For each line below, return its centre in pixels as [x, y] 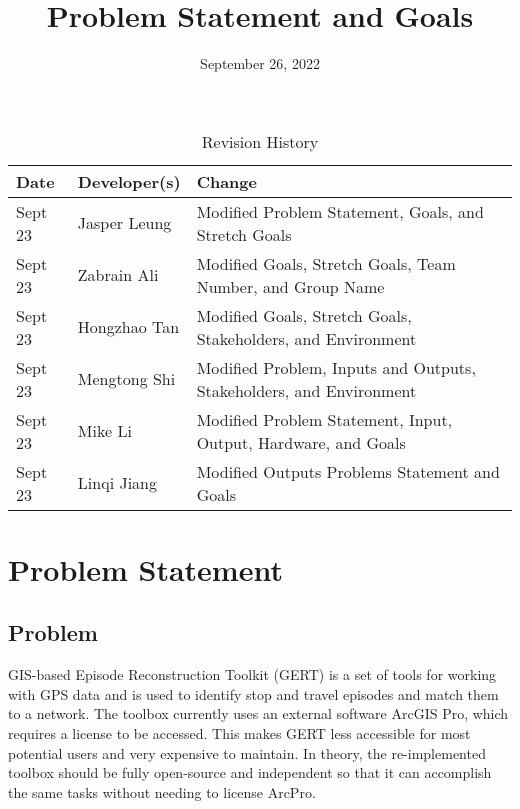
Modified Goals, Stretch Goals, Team [326, 263]
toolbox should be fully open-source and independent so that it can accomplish [250, 772]
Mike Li [104, 431]
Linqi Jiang [117, 483]
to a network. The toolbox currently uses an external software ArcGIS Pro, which [258, 713]
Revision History [260, 141]
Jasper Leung [124, 223]
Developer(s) [129, 181]
